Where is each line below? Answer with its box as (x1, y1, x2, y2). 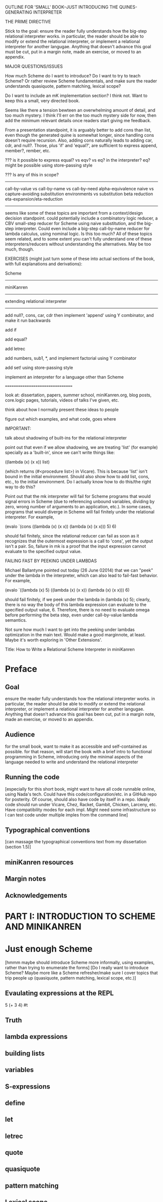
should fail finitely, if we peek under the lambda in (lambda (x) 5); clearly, (5, 596, 151, 602)
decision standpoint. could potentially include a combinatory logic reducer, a (5, 215, 158, 221)
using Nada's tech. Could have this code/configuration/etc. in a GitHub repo (5, 791, 157, 797)
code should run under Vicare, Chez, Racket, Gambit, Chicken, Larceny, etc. (5, 801, 157, 807)
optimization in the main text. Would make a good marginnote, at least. (5, 632, 146, 637)
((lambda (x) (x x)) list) (5, 459, 50, 464)
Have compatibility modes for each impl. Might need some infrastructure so (5, 807, 156, 813)
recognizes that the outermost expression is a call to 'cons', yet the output (5, 538, 153, 544)
